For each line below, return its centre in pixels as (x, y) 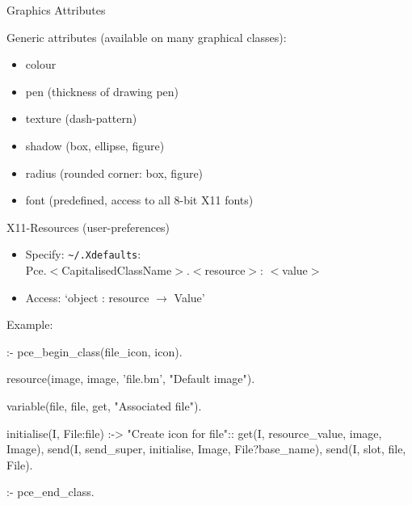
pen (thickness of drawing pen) (102, 91)
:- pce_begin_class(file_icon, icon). (95, 351)
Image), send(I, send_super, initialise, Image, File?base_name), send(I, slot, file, (206, 449)
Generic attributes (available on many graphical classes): (147, 37)
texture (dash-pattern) (81, 118)
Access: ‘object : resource (87, 297)
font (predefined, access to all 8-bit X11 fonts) (139, 200)
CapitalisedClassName (117, 270)
